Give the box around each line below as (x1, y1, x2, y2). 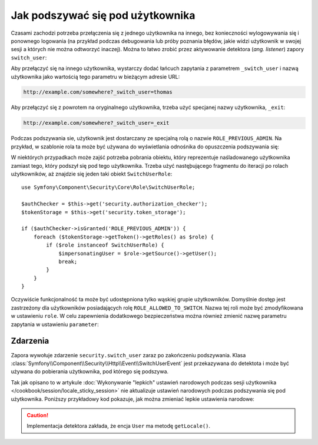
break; (58, 258, 78, 265)
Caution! (26, 411, 49, 419)
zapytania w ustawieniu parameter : (11, 321, 100, 328)
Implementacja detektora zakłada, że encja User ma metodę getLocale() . (26, 423, 211, 430)
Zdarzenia (11, 336, 49, 346)
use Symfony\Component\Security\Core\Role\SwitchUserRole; (21, 184, 196, 191)
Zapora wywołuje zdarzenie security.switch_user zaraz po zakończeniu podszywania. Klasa (11, 351, 246, 358)
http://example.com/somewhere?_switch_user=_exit (23, 119, 170, 127)
